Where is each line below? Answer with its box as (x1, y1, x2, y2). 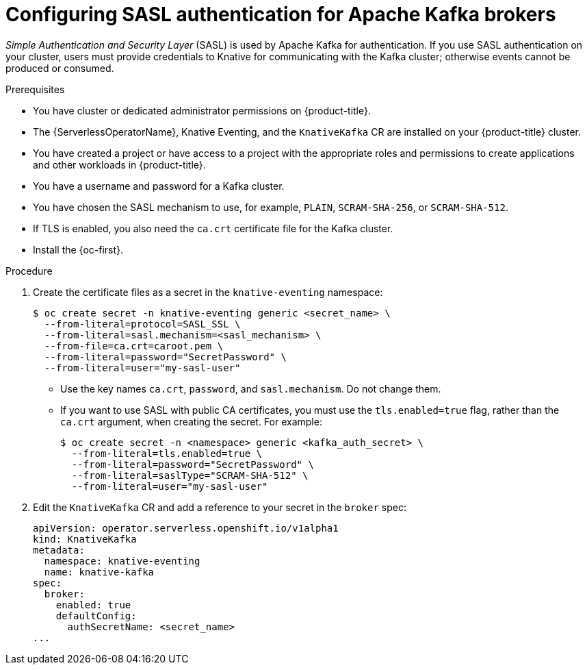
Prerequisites (5, 83, 65, 95)
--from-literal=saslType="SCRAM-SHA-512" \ (71, 469, 309, 481)
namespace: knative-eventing (44, 555, 200, 567)
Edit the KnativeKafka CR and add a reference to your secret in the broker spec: (33, 501, 406, 513)
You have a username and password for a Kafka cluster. (33, 179, 285, 192)
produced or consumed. (5, 62, 114, 74)
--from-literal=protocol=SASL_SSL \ (44, 318, 241, 330)
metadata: (33, 544, 85, 556)
